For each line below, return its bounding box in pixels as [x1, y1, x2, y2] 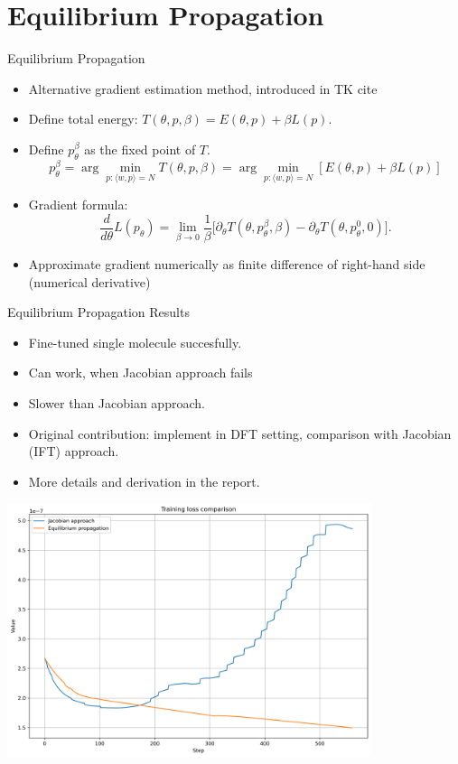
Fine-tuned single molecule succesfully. [28, 332, 242, 351]
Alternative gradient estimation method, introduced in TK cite [28, 79, 378, 98]
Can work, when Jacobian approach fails [28, 363, 253, 382]
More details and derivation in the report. [28, 471, 260, 490]
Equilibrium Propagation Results [7, 303, 190, 321]
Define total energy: [28, 109, 138, 128]
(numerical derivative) [28, 272, 151, 291]
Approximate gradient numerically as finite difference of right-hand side [28, 255, 425, 274]
